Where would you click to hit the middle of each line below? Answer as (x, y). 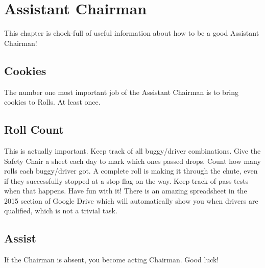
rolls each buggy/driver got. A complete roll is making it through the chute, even (131, 171)
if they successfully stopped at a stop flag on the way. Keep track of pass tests (126, 180)
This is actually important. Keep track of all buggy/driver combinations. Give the (132, 150)
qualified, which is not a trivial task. (61, 211)
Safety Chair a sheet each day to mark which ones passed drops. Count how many (132, 161)
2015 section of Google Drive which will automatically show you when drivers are (131, 200)
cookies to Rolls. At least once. (52, 102)
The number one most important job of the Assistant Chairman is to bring (122, 92)
